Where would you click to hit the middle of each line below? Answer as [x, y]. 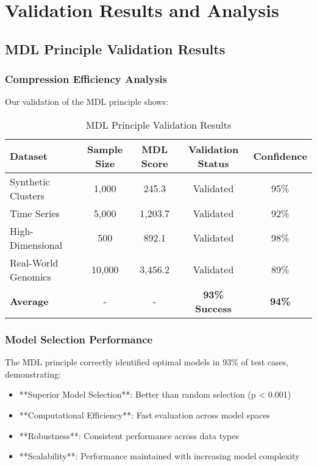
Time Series [35, 213]
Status [213, 163]
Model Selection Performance [79, 339]
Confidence [280, 156]
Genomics [30, 276]
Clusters [27, 195]
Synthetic [30, 181]
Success [213, 308]
